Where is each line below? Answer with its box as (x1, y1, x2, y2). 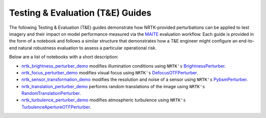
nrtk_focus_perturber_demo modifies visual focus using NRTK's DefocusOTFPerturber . (21, 70, 199, 75)
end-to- (238, 38, 255, 44)
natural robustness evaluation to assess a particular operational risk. (18, 45, 157, 51)
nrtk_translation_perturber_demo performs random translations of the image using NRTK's (21, 83, 205, 89)
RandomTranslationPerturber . (21, 91, 81, 96)
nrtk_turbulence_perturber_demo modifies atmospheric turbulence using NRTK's (21, 97, 186, 103)
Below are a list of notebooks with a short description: (9, 54, 119, 60)
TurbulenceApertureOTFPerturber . (21, 104, 91, 110)
